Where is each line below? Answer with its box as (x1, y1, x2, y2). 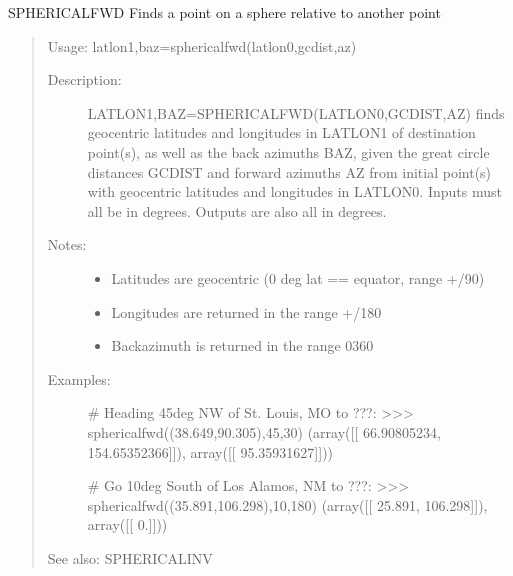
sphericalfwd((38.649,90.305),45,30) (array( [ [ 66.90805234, (87, 421, 441, 442)
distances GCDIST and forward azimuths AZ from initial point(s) (87, 161, 492, 182)
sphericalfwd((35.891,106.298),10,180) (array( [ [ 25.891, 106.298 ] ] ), (87, 494, 488, 515)
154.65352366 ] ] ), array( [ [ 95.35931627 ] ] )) (87, 441, 334, 462)
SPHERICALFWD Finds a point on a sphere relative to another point (8, 2, 441, 22)
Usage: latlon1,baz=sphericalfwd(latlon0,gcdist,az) (47, 35, 357, 56)
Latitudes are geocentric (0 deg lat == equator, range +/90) (111, 267, 485, 288)
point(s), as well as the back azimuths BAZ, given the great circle (87, 141, 490, 162)
